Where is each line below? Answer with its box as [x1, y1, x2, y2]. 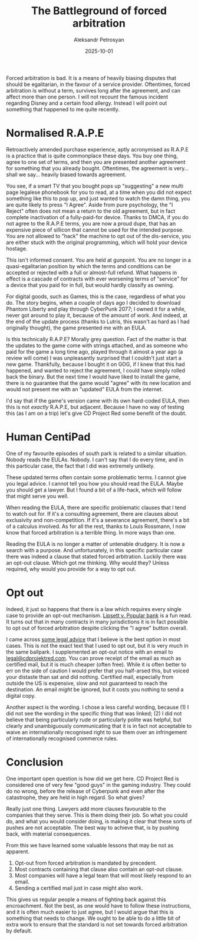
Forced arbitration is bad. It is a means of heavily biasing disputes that [6, 74, 177, 81]
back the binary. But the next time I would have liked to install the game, [6, 373, 181, 380]
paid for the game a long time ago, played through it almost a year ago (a [6, 348, 183, 355]
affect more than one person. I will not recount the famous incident [6, 93, 169, 100]
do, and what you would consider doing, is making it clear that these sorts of [6, 817, 192, 824]
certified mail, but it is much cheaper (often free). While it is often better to [6, 661, 187, 668]
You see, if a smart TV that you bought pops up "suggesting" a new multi [6, 182, 184, 189]
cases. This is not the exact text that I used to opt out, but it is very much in [6, 642, 189, 649]
